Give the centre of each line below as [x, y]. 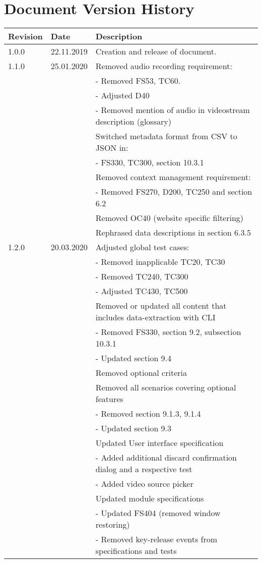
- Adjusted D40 [122, 95]
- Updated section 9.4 [134, 358]
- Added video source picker [144, 484]
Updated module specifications [150, 498]
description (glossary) [133, 122]
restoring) [113, 525]
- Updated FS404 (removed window [158, 513]
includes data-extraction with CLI [155, 317]
